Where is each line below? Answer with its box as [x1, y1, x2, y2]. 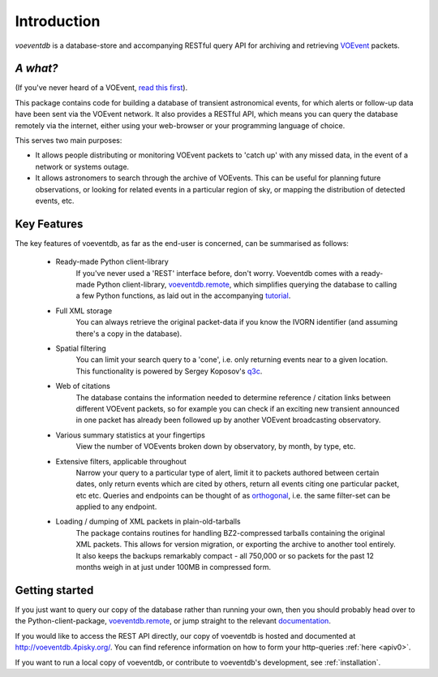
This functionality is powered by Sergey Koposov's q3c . [75, 366, 263, 376]
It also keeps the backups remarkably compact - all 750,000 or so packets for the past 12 [75, 550, 375, 560]
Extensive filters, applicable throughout [55, 456, 187, 466]
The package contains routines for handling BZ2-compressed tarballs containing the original [75, 528, 385, 537]
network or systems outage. [35, 162, 130, 171]
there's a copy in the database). [75, 329, 182, 338]
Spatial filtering [55, 343, 107, 353]
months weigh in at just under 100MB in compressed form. [75, 563, 272, 572]
